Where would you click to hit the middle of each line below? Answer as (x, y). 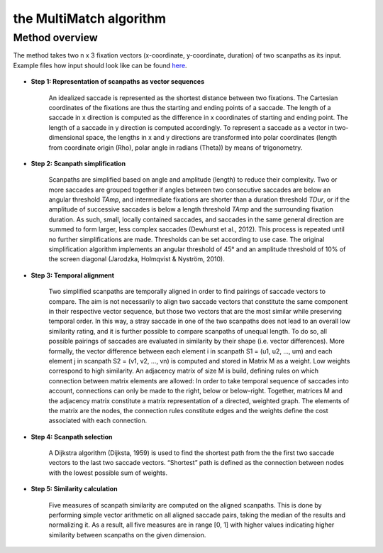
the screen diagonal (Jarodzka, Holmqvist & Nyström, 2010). (137, 259)
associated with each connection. (98, 421)
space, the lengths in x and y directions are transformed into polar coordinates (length (211, 138)
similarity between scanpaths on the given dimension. (127, 535)
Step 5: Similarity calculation (74, 489)
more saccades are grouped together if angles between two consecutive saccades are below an (190, 190)
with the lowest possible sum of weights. (108, 473)
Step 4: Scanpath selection (72, 437)
